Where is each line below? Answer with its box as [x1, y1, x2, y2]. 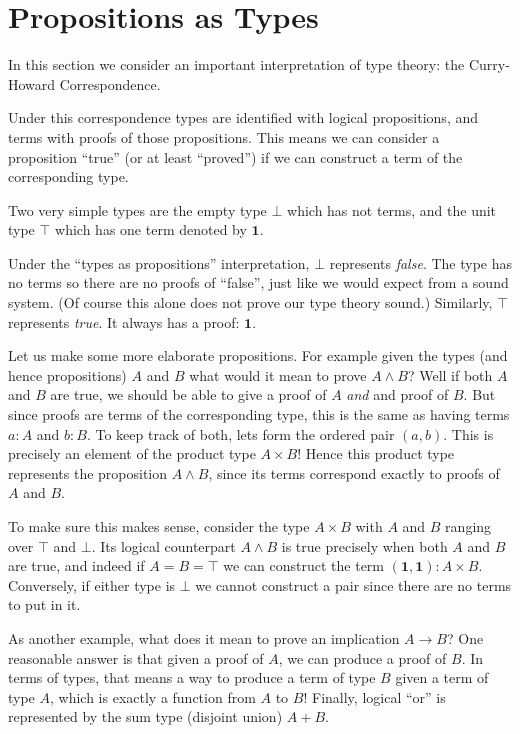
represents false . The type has [329, 252, 512, 273]
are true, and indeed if [8, 555, 145, 576]
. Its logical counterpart [91, 535, 236, 556]
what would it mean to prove [189, 364, 367, 385]
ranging [445, 516, 492, 536]
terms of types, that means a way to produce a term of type [8, 667, 376, 688]
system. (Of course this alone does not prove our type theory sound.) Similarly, [8, 292, 493, 313]
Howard [8, 73, 56, 94]
